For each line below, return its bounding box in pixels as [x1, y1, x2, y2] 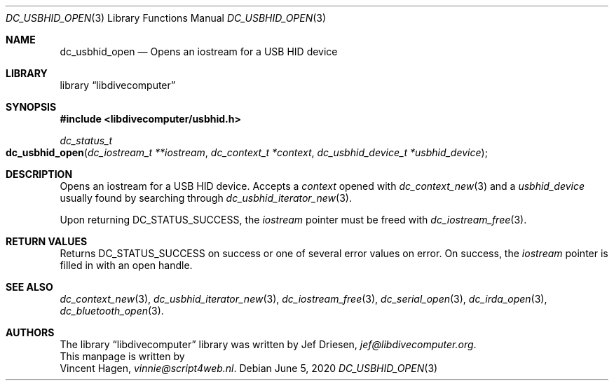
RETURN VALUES [6, 235, 88, 247]
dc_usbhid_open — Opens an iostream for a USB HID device [60, 46, 338, 57]
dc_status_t [60, 135, 113, 146]
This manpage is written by [60, 350, 185, 362]
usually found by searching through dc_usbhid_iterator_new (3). [60, 192, 352, 204]
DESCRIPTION [6, 168, 73, 180]
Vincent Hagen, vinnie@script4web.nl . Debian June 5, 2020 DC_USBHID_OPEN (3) [60, 362, 438, 374]
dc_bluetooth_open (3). [60, 305, 164, 317]
